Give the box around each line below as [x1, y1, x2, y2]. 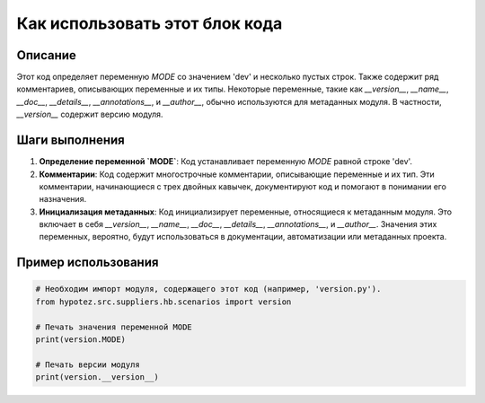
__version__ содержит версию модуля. [16, 109, 163, 120]
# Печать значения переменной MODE [35, 321, 192, 332]
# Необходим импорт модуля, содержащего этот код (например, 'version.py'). [35, 284, 382, 294]
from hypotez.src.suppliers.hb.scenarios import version [35, 296, 292, 307]
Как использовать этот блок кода [16, 13, 283, 33]
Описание [16, 48, 76, 63]
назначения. [39, 194, 87, 205]
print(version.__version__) [35, 372, 159, 382]
